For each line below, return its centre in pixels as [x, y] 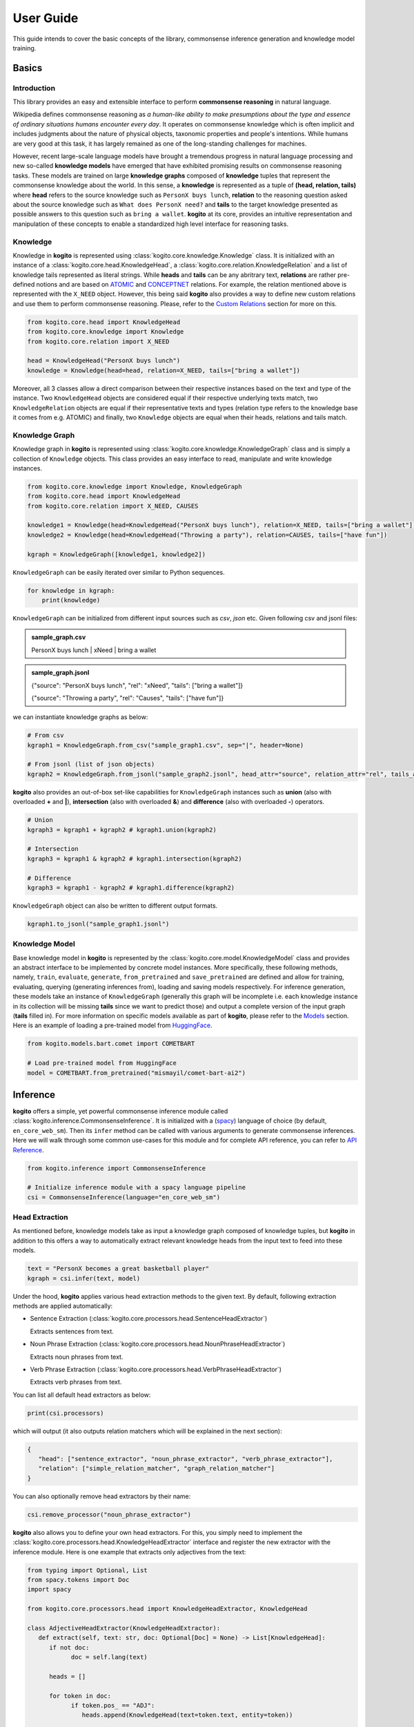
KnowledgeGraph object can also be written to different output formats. [115, 906]
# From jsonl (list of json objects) [91, 764]
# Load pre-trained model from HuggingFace [102, 1063]
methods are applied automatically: [63, 1306]
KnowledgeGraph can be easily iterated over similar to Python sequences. [119, 572]
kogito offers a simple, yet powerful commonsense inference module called [120, 1111]
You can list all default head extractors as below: [82, 1395]
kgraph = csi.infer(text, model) [84, 1278]
